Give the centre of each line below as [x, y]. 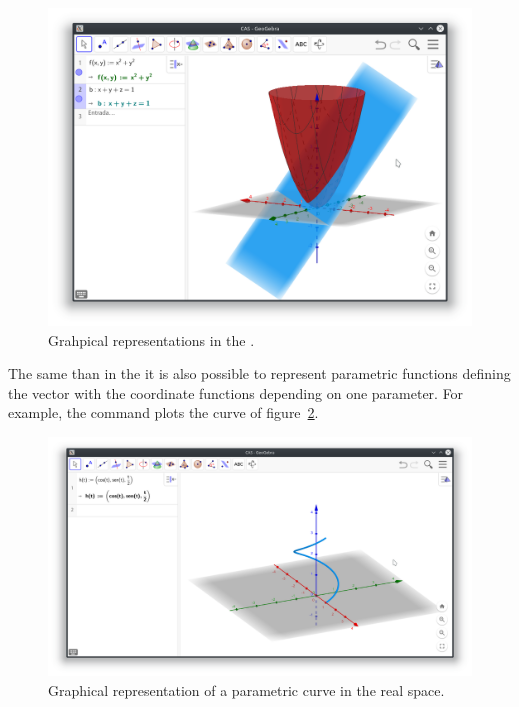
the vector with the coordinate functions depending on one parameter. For [236, 392]
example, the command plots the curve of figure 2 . [163, 412]
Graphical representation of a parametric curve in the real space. [246, 689]
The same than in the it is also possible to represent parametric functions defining [259, 373]
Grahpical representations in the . [151, 339]
